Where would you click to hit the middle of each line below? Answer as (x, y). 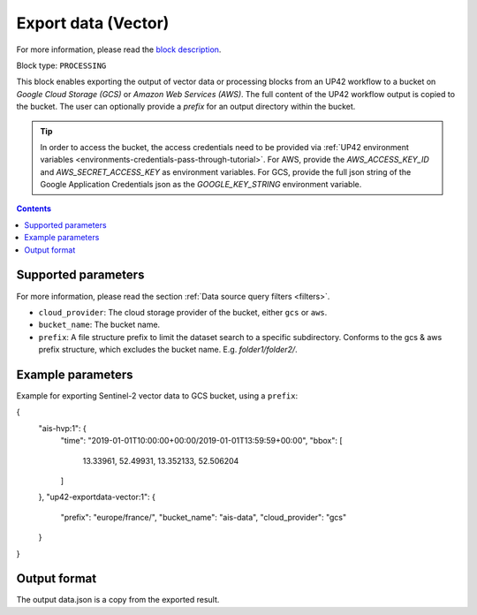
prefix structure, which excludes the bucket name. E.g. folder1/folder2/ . (168, 350)
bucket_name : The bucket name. (99, 325)
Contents (34, 209)
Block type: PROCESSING (61, 65)
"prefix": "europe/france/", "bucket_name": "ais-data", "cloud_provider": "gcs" (204, 517)
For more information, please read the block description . (119, 49)
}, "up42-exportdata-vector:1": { (97, 497)
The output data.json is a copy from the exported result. (118, 600)
